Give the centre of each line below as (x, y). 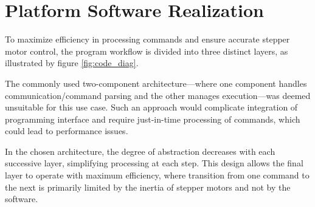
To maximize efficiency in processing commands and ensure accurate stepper (147, 39)
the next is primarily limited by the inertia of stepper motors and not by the (148, 187)
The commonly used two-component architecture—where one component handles (156, 83)
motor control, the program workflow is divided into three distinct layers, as (147, 51)
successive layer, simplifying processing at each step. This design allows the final (154, 163)
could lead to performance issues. (67, 131)
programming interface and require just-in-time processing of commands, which (153, 119)
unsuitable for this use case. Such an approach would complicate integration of (151, 107)
